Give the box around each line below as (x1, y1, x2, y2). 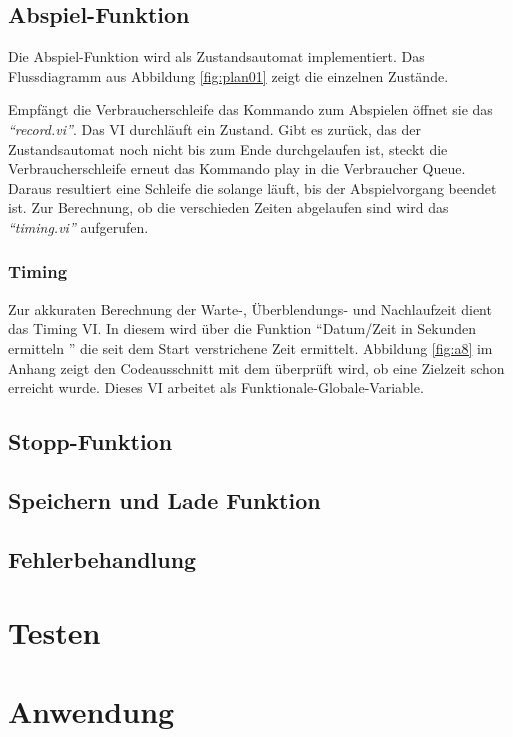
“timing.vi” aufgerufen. (8, 216, 149, 237)
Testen (8, 612, 101, 653)
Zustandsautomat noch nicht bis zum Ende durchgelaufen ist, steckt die (8, 138, 448, 159)
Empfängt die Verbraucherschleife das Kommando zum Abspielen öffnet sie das (8, 99, 493, 120)
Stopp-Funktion (8, 426, 173, 457)
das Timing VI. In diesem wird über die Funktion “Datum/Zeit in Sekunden (8, 318, 477, 339)
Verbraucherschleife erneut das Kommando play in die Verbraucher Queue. (8, 158, 466, 179)
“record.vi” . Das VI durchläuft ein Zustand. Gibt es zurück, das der (8, 118, 421, 139)
